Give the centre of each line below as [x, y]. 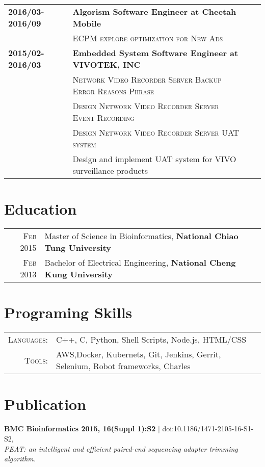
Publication [45, 404]
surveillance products [110, 171]
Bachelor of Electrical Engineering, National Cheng [140, 263]
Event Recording [103, 118]
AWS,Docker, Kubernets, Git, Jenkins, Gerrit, [139, 354]
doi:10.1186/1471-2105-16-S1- [208, 429]
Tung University [78, 248]
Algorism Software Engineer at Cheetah [154, 11]
